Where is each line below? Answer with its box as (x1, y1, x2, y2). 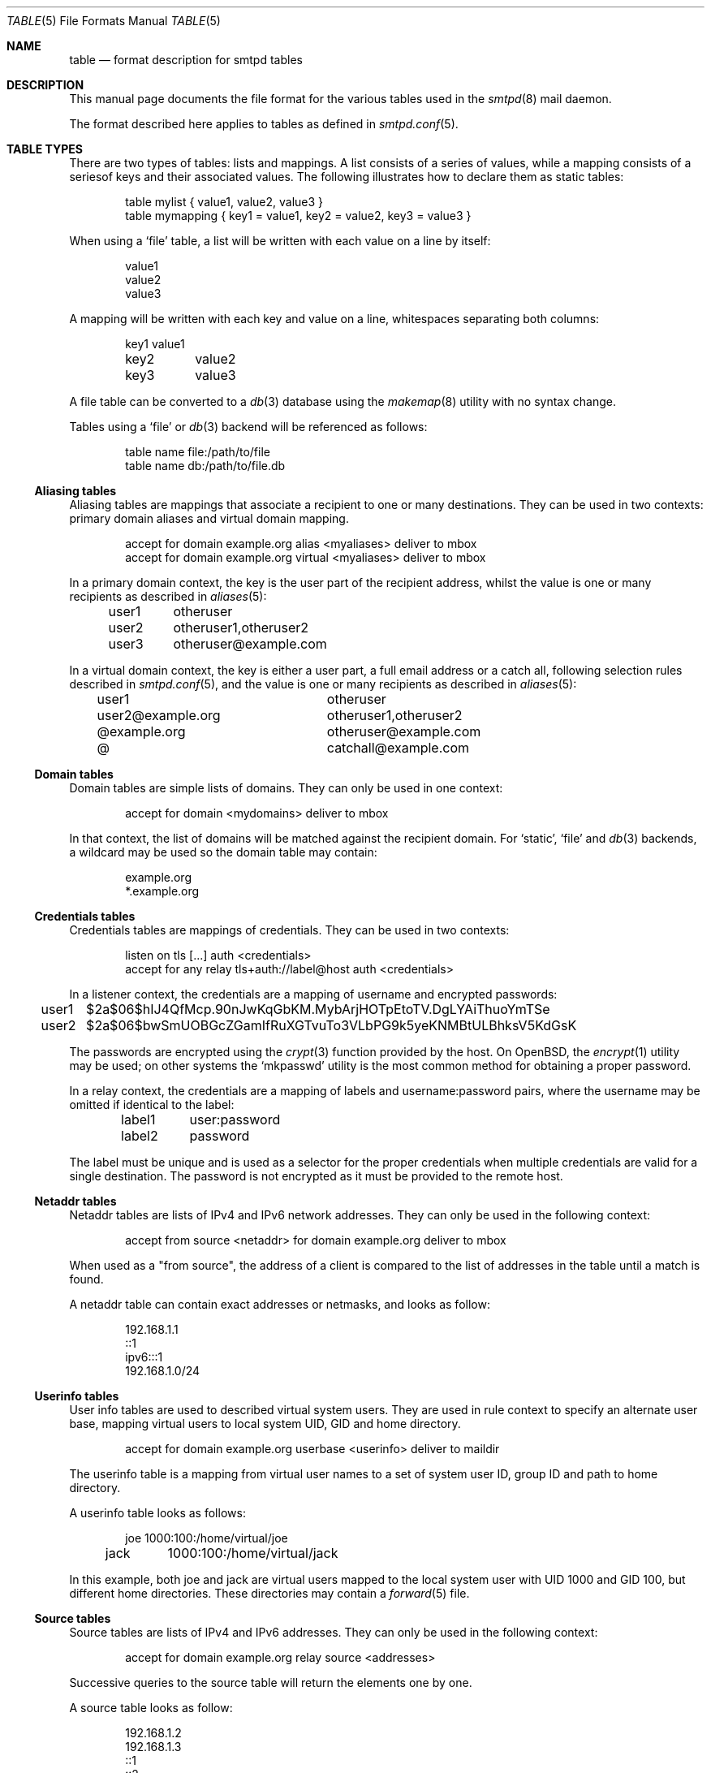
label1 (121, 1111, 156, 1128)
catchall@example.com (326, 740, 470, 756)
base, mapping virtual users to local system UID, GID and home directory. (69, 1417, 461, 1430)
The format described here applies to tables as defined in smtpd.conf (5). (69, 117, 459, 131)
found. (69, 1272, 104, 1286)
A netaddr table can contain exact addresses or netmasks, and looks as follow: (69, 1297, 490, 1311)
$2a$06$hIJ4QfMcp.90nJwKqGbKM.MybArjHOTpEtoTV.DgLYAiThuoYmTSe (86, 1001, 550, 1017)
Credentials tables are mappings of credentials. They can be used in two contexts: (69, 923, 510, 937)
